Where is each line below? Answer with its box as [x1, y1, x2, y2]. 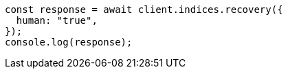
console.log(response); [5, 37, 133, 48]
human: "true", [16, 15, 98, 26]
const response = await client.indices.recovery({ [5, 4, 283, 15]
